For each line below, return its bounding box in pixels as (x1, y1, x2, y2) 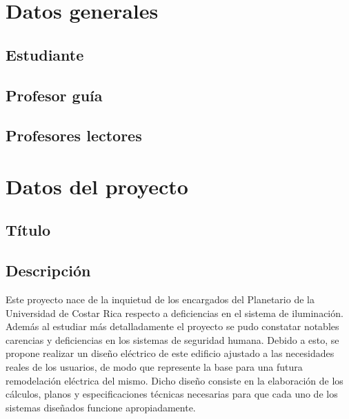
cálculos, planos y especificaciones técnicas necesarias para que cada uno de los (6, 387, 338, 401)
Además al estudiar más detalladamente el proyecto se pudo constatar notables (6, 319, 339, 334)
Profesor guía (6, 84, 103, 105)
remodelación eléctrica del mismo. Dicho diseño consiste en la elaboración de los (6, 373, 343, 387)
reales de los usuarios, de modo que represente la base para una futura (6, 360, 303, 374)
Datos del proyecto (6, 172, 188, 200)
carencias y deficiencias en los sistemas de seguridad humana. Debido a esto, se (6, 332, 339, 347)
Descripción (6, 260, 91, 281)
